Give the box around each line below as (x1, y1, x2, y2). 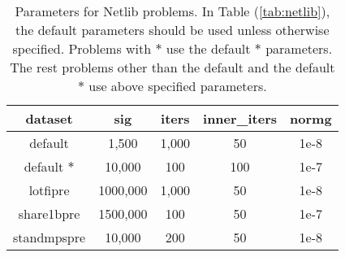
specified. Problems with (12, 39, 152, 58)
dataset (25, 109, 73, 128)
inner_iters (203, 109, 278, 128)
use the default (166, 39, 251, 58)
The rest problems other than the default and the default (10, 58, 335, 76)
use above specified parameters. (88, 76, 267, 95)
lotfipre (28, 181, 70, 199)
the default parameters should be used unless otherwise (15, 20, 330, 39)
